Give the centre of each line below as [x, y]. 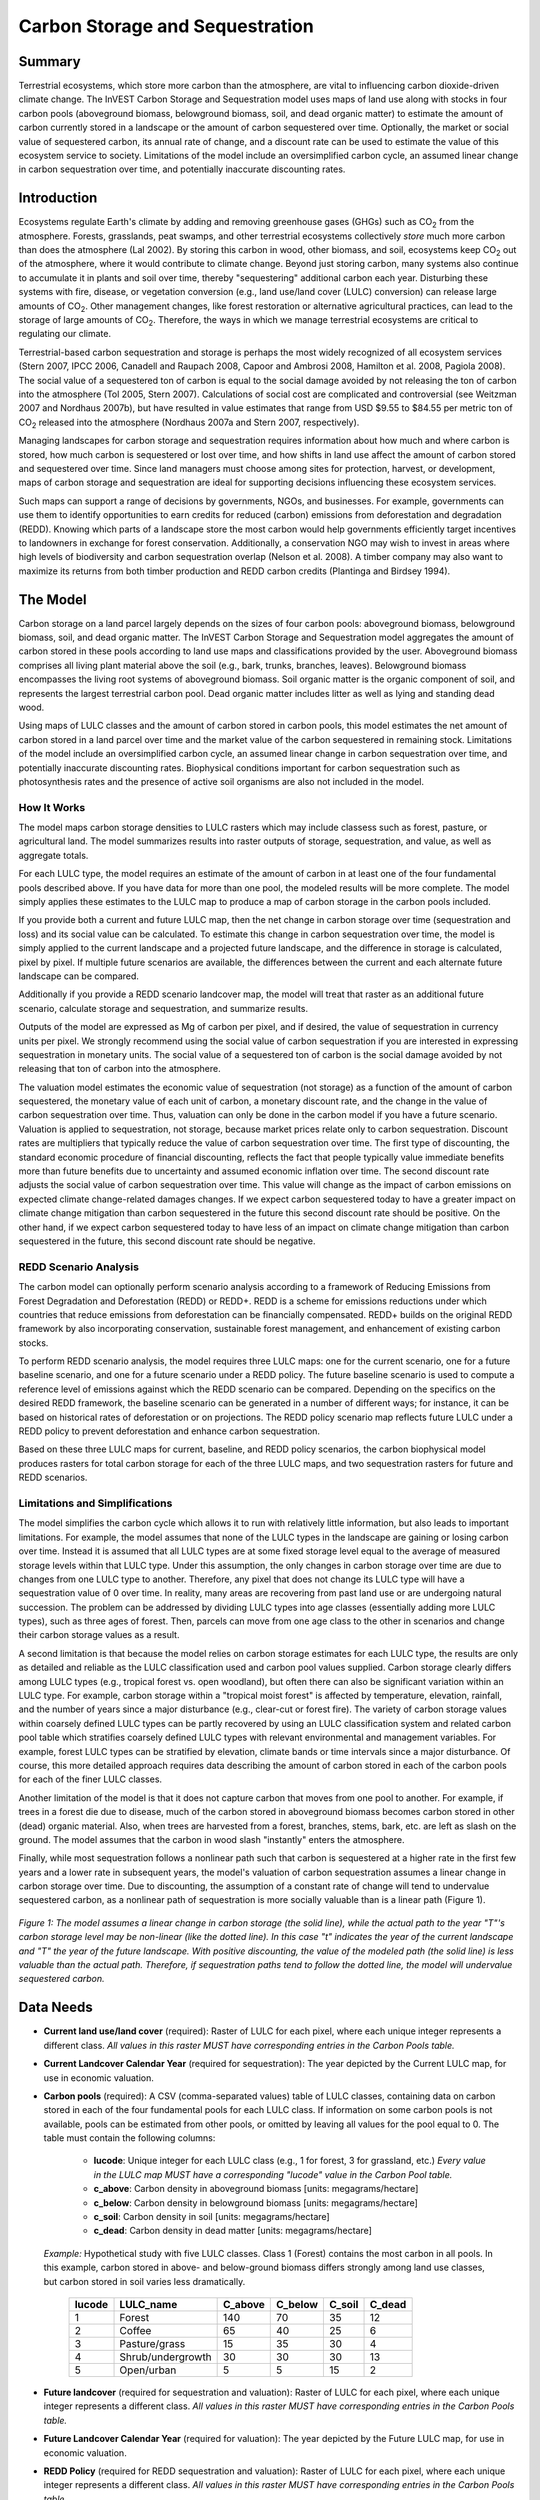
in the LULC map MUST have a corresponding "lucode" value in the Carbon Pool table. [273, 2174]
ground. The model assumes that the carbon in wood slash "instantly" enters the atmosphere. [211, 1839]
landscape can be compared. [79, 976]
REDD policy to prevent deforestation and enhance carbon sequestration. [169, 1431]
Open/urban [148, 2370]
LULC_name [148, 2304]
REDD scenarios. [53, 1477]
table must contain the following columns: [129, 2138]
